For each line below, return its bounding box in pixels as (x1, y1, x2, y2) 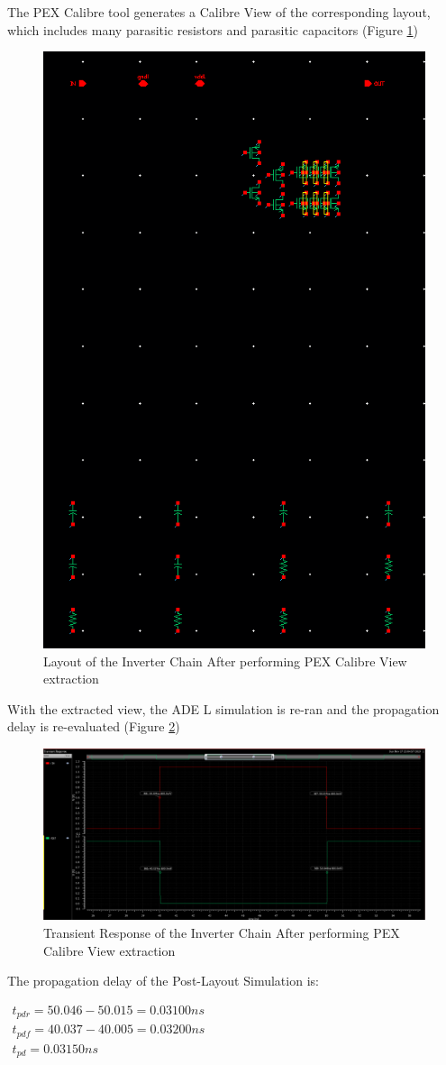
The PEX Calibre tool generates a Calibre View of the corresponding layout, (7, 3, 431, 21)
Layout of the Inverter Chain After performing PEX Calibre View (43, 651, 407, 670)
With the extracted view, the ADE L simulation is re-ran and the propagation (7, 699, 440, 718)
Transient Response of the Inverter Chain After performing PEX (43, 923, 400, 941)
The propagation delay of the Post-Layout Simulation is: (7, 971, 319, 990)
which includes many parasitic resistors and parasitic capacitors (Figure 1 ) (7, 20, 418, 39)
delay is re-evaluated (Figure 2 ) (7, 717, 180, 736)
